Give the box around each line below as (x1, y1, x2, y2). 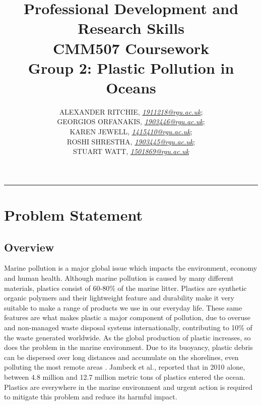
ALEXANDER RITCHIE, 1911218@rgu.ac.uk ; (59, 106, 203, 117)
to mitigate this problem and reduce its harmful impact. (4, 391, 177, 402)
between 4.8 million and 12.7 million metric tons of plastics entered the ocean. (4, 371, 245, 382)
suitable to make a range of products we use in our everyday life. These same (4, 302, 242, 313)
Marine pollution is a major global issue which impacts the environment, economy (4, 263, 257, 273)
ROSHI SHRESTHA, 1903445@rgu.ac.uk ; (67, 136, 195, 146)
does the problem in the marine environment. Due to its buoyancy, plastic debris (4, 342, 253, 352)
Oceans (106, 77, 156, 97)
